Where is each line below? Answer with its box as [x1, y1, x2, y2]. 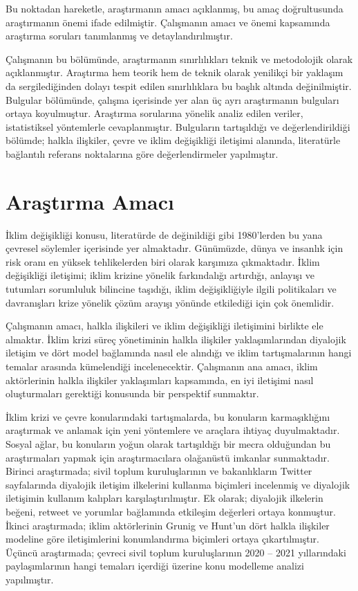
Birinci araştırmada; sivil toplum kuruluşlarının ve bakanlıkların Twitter [6, 464, 312, 478]
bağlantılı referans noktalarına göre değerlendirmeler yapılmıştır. [6, 146, 279, 161]
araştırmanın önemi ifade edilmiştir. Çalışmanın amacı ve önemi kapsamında [6, 15, 330, 29]
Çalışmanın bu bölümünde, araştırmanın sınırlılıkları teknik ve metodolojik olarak [6, 51, 353, 66]
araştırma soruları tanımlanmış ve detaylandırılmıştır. [6, 28, 233, 43]
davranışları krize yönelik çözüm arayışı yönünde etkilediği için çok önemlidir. [6, 295, 335, 309]
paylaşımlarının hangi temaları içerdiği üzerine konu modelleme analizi [6, 558, 304, 573]
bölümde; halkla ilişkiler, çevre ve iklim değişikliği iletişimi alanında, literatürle [6, 133, 341, 147]
